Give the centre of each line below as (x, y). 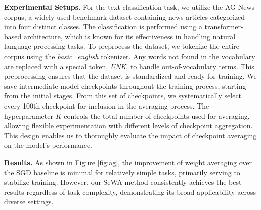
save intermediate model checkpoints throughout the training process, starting (125, 86)
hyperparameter (29, 115)
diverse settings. (29, 202)
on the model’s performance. (48, 145)
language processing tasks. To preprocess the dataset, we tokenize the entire (122, 46)
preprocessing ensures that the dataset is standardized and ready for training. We (130, 76)
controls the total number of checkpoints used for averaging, (157, 115)
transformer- (224, 27)
